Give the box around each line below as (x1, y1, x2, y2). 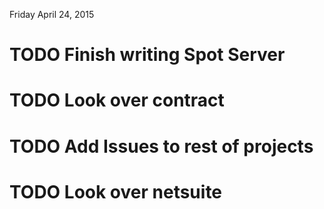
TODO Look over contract (9, 89, 225, 112)
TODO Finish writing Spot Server (9, 44, 286, 66)
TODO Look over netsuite (9, 180, 223, 203)
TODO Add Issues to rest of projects (9, 135, 314, 158)
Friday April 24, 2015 (9, 9, 95, 20)
